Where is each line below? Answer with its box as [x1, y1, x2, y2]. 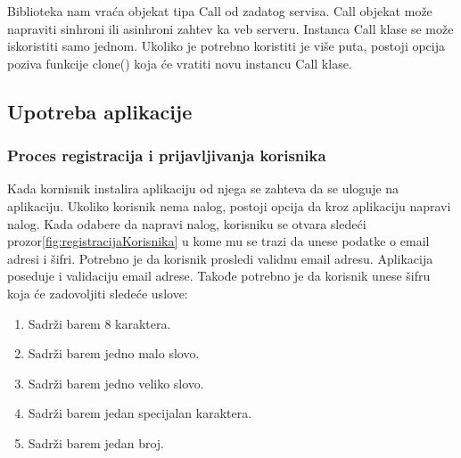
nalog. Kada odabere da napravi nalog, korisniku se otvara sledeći [7, 214, 366, 233]
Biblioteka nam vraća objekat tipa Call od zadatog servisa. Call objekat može [7, 2, 432, 20]
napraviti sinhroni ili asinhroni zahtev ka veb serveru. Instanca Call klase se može [7, 19, 454, 37]
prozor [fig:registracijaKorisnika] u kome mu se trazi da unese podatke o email [7, 232, 430, 250]
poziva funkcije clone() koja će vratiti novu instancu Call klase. [7, 53, 352, 72]
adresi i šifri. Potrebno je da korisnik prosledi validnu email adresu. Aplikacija [7, 249, 433, 267]
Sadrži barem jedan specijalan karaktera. [28, 404, 252, 422]
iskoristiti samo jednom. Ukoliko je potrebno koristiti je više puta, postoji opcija [7, 37, 446, 55]
